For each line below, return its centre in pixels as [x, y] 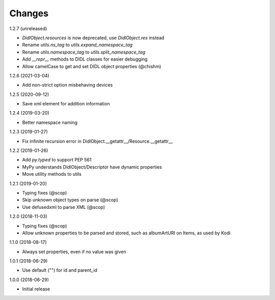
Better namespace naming [50, 122]
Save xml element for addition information [66, 104]
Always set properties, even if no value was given [74, 252]
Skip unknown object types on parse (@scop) [70, 200]
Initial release [36, 289]
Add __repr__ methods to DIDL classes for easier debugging [85, 59]
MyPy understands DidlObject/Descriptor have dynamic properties [92, 167]
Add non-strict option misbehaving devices [67, 85]
